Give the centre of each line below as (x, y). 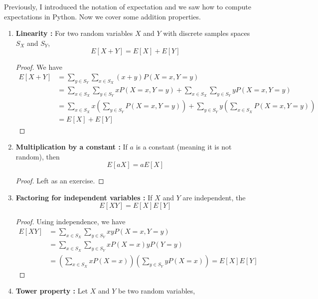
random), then (38, 156)
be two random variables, (157, 291)
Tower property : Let (52, 291)
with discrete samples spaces (207, 33)
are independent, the (214, 197)
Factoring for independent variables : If (84, 197)
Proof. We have (39, 67)
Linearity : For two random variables (74, 33)
